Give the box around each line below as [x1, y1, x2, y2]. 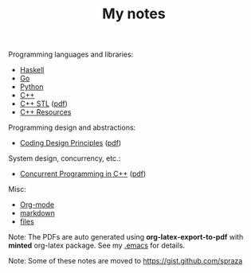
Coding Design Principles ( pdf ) [19, 138, 122, 148]
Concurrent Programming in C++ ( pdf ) [19, 169, 147, 179]
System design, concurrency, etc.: [8, 154, 121, 163]
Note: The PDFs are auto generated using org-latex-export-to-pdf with [8, 232, 244, 242]
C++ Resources [19, 107, 72, 117]
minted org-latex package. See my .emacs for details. [8, 240, 186, 251]
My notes [102, 5, 166, 23]
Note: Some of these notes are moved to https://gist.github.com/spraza [8, 256, 243, 266]
